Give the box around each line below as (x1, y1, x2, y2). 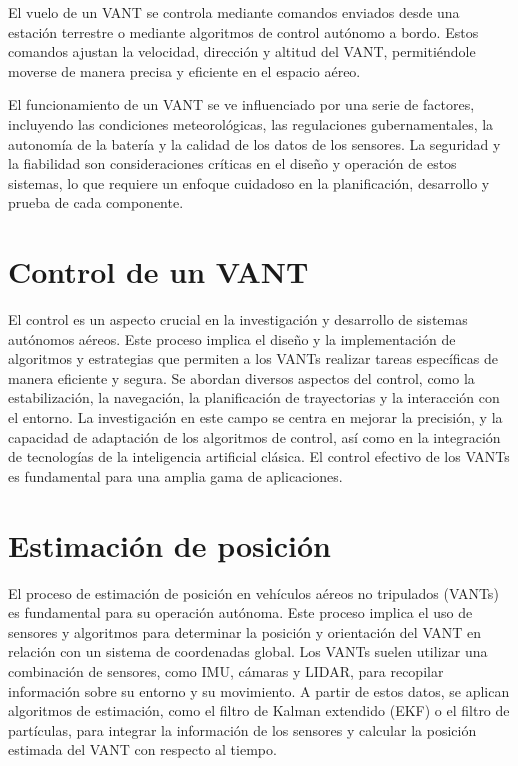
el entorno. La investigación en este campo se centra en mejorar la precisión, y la (8, 407, 503, 428)
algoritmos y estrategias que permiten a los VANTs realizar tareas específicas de (8, 348, 498, 369)
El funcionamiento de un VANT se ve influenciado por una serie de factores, (8, 94, 475, 115)
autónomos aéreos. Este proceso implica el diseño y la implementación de (8, 328, 456, 349)
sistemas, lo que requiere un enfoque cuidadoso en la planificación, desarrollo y (8, 172, 490, 193)
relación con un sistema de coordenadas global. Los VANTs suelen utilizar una (8, 641, 488, 662)
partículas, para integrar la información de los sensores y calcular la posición (8, 719, 477, 740)
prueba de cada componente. (8, 192, 184, 213)
